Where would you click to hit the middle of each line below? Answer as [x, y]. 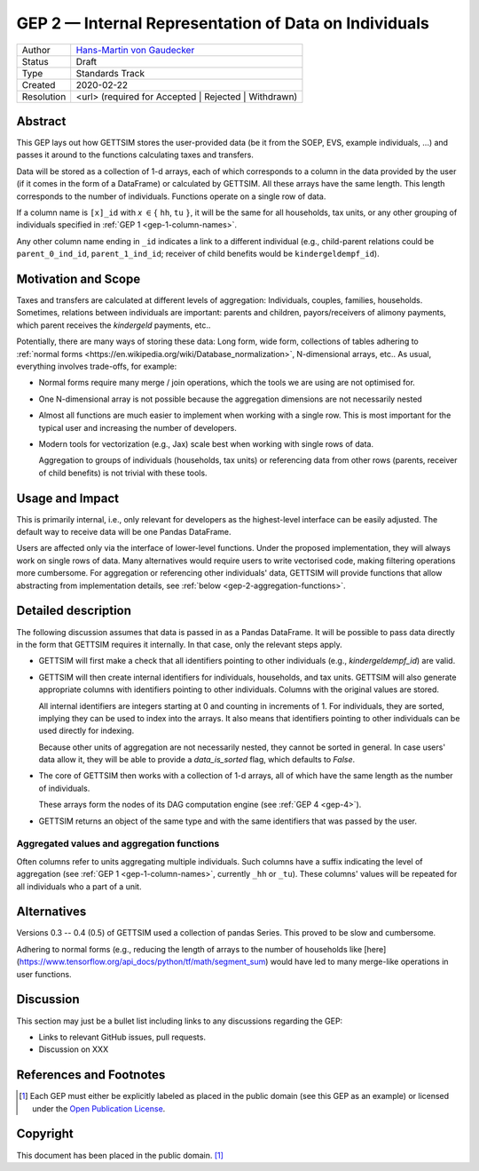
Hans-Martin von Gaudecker [135, 50]
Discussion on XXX [74, 1049]
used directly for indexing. [86, 731]
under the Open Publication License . [99, 1108]
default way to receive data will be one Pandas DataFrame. [124, 532]
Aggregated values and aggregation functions [118, 844]
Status [35, 61]
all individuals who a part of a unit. [79, 886]
